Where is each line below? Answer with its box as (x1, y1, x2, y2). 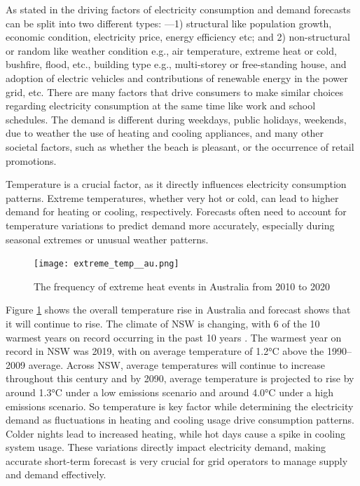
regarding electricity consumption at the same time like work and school (6, 98, 316, 113)
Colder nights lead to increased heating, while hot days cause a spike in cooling (6, 426, 345, 440)
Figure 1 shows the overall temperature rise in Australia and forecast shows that (6, 302, 351, 317)
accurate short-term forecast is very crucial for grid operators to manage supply (6, 453, 348, 468)
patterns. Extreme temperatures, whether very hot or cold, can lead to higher (6, 190, 339, 205)
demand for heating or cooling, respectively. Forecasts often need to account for (6, 204, 347, 219)
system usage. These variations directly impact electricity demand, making (6, 440, 326, 454)
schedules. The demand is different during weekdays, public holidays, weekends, (6, 112, 347, 126)
